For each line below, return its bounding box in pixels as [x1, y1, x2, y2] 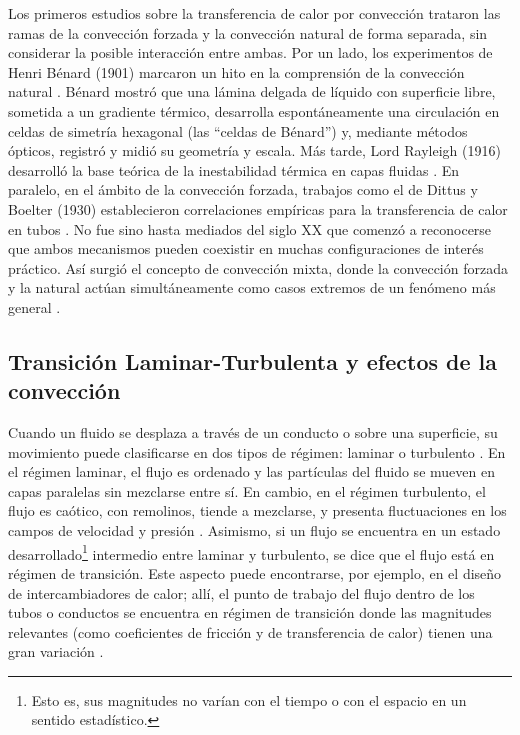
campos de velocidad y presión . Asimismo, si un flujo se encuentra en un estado [8, 520, 501, 541]
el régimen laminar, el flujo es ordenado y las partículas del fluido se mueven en [8, 461, 495, 482]
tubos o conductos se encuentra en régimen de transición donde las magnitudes [8, 602, 492, 623]
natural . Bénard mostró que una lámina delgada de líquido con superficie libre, [8, 81, 496, 102]
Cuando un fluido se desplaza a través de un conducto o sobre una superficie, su [8, 422, 498, 443]
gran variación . [8, 641, 104, 662]
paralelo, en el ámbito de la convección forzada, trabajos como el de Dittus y [8, 179, 478, 200]
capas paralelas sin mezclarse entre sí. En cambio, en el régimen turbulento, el [8, 480, 486, 501]
